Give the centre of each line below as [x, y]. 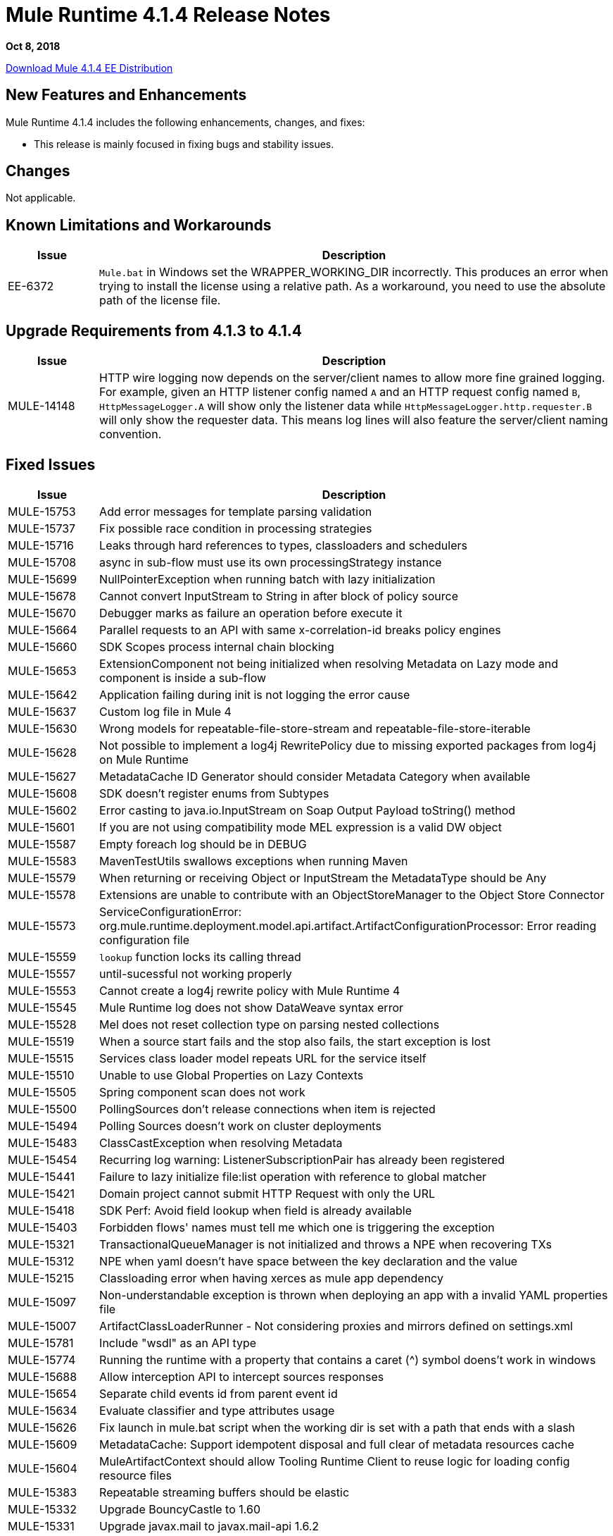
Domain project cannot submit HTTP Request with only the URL [267, 1193]
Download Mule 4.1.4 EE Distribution [89, 68]
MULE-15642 [43, 694]
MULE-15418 [41, 1210]
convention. [131, 434]
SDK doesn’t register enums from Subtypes [214, 793]
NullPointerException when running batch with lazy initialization [267, 579]
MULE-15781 [41, 1343]
